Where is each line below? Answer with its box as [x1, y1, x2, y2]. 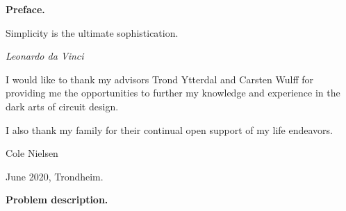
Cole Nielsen [6, 146, 58, 160]
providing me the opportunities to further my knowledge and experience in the [6, 85, 340, 100]
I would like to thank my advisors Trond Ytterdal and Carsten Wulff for [6, 71, 314, 86]
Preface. [6, 2, 45, 16]
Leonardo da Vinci [6, 49, 84, 63]
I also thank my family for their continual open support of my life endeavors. [6, 122, 333, 137]
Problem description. [6, 192, 108, 207]
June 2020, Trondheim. [6, 169, 104, 183]
